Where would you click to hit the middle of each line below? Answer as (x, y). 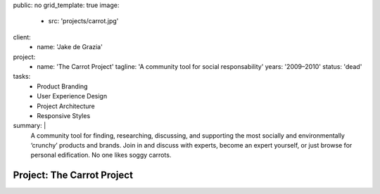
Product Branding (62, 86)
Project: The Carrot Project (73, 175)
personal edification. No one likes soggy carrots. (101, 155)
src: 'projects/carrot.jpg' (83, 21)
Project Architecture (66, 106)
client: (22, 37)
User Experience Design (72, 96)
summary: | (30, 126)
